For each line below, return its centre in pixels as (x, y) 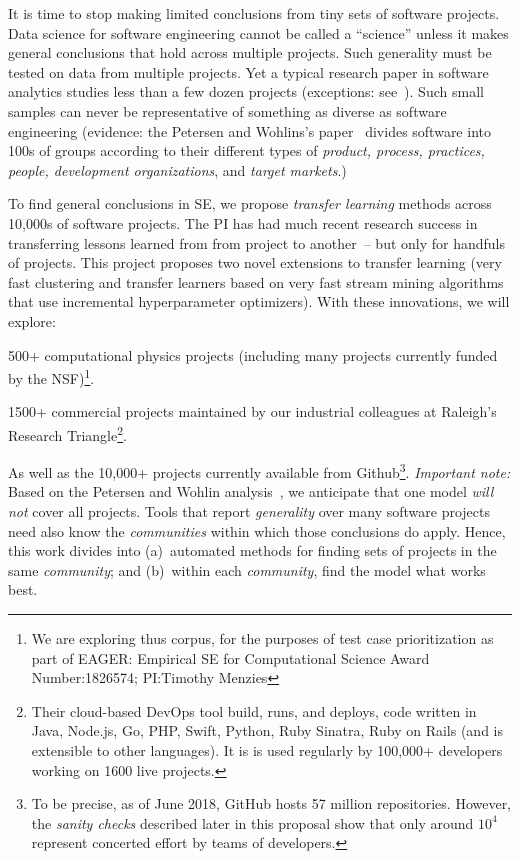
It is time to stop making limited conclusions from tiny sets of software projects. (254, 13)
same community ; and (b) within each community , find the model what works (247, 569)
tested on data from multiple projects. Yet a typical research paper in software (248, 71)
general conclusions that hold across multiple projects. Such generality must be (250, 52)
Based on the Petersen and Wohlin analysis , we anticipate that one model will (251, 491)
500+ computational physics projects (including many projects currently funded (253, 354)
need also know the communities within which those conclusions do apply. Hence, (257, 530)
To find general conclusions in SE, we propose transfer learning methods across (250, 203)
